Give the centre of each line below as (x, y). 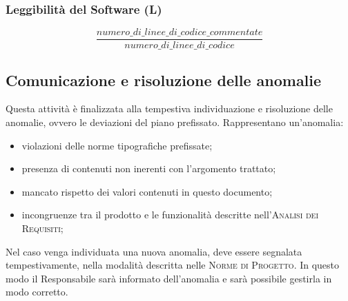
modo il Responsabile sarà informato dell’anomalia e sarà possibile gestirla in (169, 278)
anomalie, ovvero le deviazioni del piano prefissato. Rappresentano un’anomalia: (175, 122)
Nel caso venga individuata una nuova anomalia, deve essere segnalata (154, 251)
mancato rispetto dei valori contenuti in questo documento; (147, 191)
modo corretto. (37, 292)
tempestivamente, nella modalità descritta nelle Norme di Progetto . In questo (173, 265)
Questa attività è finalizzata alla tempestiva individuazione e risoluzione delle (169, 108)
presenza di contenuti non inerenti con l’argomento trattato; (149, 168)
